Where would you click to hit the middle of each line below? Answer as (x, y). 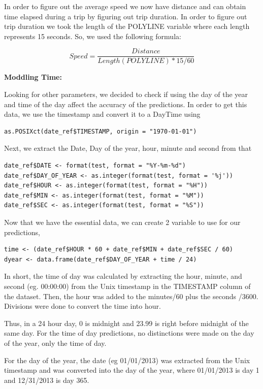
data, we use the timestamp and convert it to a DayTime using (102, 114)
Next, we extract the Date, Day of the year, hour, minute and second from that (128, 148)
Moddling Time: (33, 77)
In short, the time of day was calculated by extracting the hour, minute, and (123, 276)
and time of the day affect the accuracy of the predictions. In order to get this (126, 104)
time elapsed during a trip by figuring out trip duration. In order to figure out (126, 16)
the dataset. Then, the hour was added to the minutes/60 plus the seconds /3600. (131, 296)
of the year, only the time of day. (55, 343)
